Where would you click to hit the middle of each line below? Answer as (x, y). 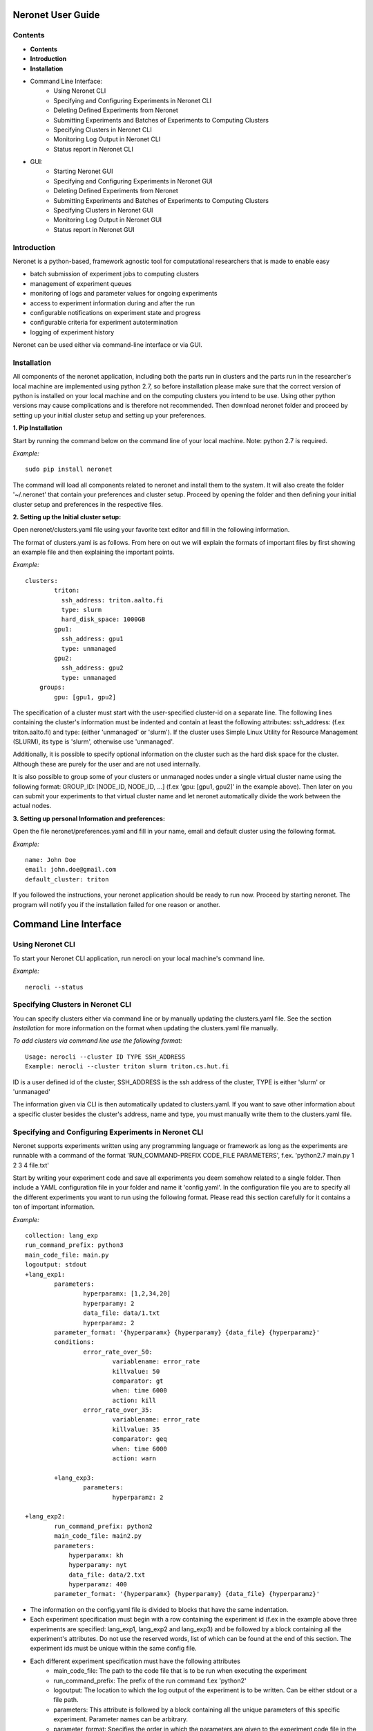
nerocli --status (54, 987)
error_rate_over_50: (118, 1352)
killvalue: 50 (136, 1371)
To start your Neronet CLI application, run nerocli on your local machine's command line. (139, 958)
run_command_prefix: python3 (74, 1245)
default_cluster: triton (67, 879)
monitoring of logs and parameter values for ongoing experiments (124, 294)
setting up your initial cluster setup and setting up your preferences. (109, 415)
